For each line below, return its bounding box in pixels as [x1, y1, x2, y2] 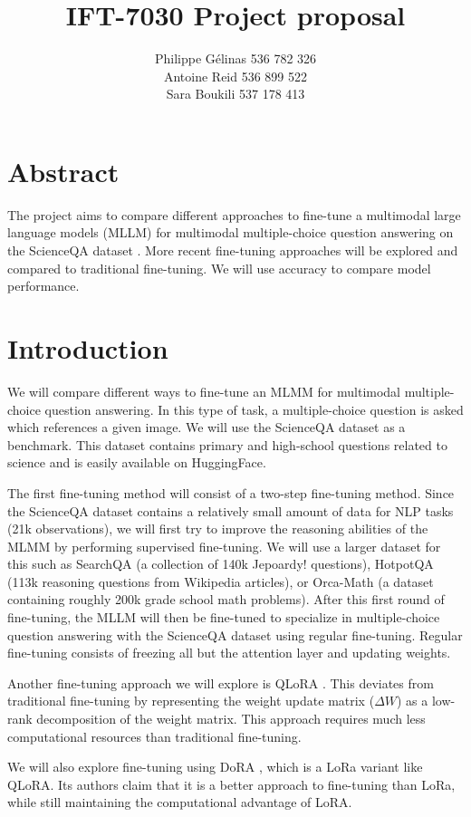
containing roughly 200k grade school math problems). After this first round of [7, 590, 445, 609]
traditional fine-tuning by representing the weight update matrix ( [7, 691, 375, 710]
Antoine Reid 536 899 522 [163, 66, 308, 85]
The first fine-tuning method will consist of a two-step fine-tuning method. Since [7, 483, 455, 502]
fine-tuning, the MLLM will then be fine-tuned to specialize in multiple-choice [7, 608, 440, 627]
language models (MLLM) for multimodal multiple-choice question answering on [7, 223, 454, 242]
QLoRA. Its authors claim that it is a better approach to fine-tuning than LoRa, [7, 774, 456, 793]
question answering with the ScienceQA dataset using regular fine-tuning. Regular [7, 625, 463, 644]
